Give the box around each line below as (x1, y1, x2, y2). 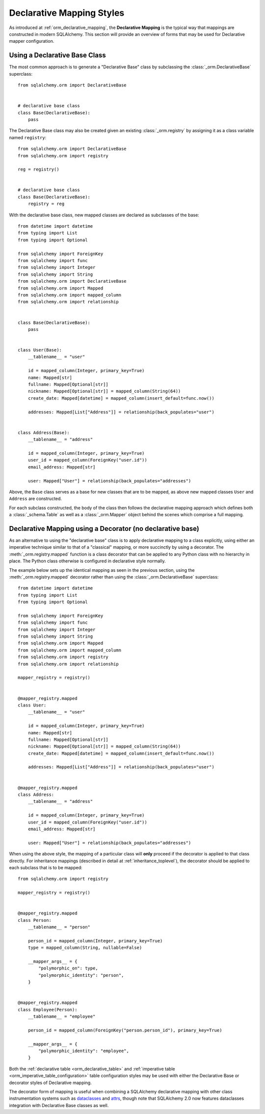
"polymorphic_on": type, (38, 966, 98, 971)
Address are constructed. (9, 496, 62, 501)
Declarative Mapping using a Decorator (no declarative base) (9, 524, 200, 533)
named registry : (9, 134, 47, 140)
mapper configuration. (9, 38, 54, 44)
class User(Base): (18, 347, 62, 353)
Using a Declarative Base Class (9, 51, 106, 59)
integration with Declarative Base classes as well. (9, 1102, 109, 1108)
